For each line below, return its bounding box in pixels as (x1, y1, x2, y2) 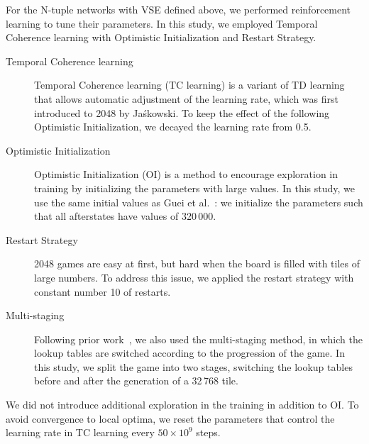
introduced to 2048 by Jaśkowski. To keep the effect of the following (34, 105, 330, 120)
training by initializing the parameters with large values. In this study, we (34, 180, 355, 195)
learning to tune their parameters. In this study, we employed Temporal (6, 16, 318, 30)
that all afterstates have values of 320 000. (34, 209, 216, 223)
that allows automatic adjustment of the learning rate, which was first (34, 91, 338, 106)
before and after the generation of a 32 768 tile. (34, 373, 238, 388)
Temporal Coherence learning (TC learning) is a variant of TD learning (34, 77, 345, 92)
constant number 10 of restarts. (34, 284, 171, 299)
